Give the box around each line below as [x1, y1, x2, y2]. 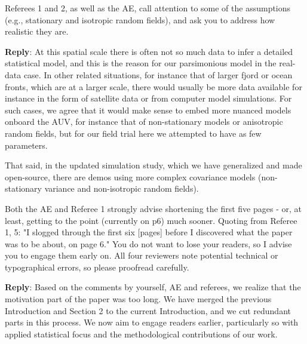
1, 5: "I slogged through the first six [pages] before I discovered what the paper [5, 226, 293, 238]
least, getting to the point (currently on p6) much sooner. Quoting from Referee [5, 214, 297, 226]
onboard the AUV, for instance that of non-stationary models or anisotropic [5, 115, 283, 128]
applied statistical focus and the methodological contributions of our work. [5, 327, 278, 340]
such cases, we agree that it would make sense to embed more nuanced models [5, 103, 291, 116]
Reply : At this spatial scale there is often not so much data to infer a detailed [5, 45, 293, 57]
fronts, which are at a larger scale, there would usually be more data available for [5, 80, 302, 93]
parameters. [5, 139, 48, 151]
